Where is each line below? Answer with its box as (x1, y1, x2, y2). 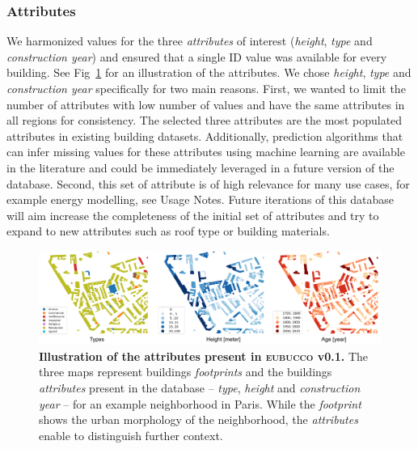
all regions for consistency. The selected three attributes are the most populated (6, 112, 403, 129)
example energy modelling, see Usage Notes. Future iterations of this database (6, 191, 395, 208)
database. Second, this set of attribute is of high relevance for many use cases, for (6, 175, 410, 192)
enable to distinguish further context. (39, 426, 223, 443)
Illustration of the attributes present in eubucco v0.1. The (39, 347, 369, 364)
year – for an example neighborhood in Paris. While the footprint (39, 395, 361, 412)
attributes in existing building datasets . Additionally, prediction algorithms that (6, 127, 403, 144)
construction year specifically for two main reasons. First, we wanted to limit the (6, 80, 406, 96)
